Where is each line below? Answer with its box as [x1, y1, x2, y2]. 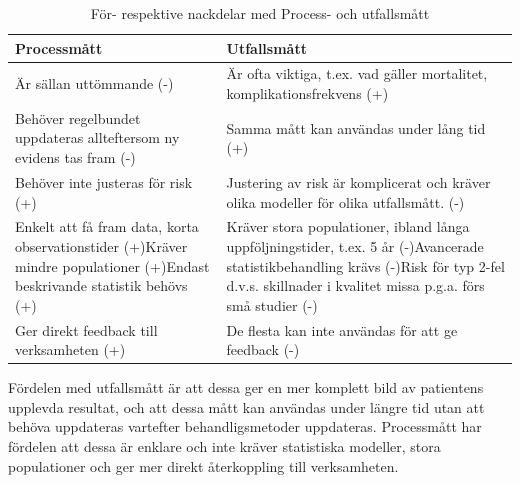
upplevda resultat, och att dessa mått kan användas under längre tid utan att [8, 396, 485, 417]
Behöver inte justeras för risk [15, 171, 193, 192]
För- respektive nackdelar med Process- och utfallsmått [90, 3, 430, 23]
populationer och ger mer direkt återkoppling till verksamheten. [8, 455, 399, 476]
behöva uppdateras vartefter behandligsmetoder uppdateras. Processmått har [8, 416, 482, 437]
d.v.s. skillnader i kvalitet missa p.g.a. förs [226, 275, 485, 296]
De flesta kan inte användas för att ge [226, 319, 458, 340]
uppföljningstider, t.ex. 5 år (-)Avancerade [226, 235, 484, 256]
